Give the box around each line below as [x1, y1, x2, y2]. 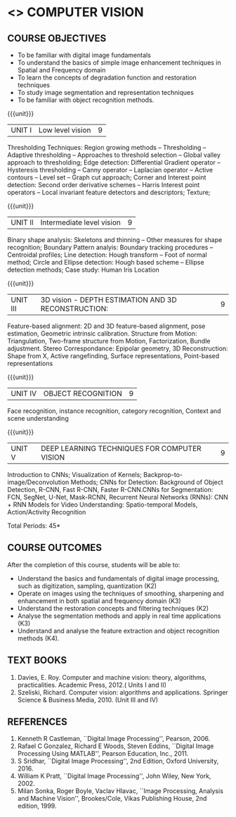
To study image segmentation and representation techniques [17, 89, 195, 96]
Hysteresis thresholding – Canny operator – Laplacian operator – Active [7, 166, 214, 174]
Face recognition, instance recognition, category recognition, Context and [7, 407, 221, 415]
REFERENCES [7, 716, 68, 728]
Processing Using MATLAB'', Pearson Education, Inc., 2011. [17, 749, 189, 758]
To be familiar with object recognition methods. [17, 96, 155, 104]
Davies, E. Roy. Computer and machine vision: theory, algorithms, [17, 673, 207, 681]
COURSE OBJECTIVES [7, 32, 107, 44]
